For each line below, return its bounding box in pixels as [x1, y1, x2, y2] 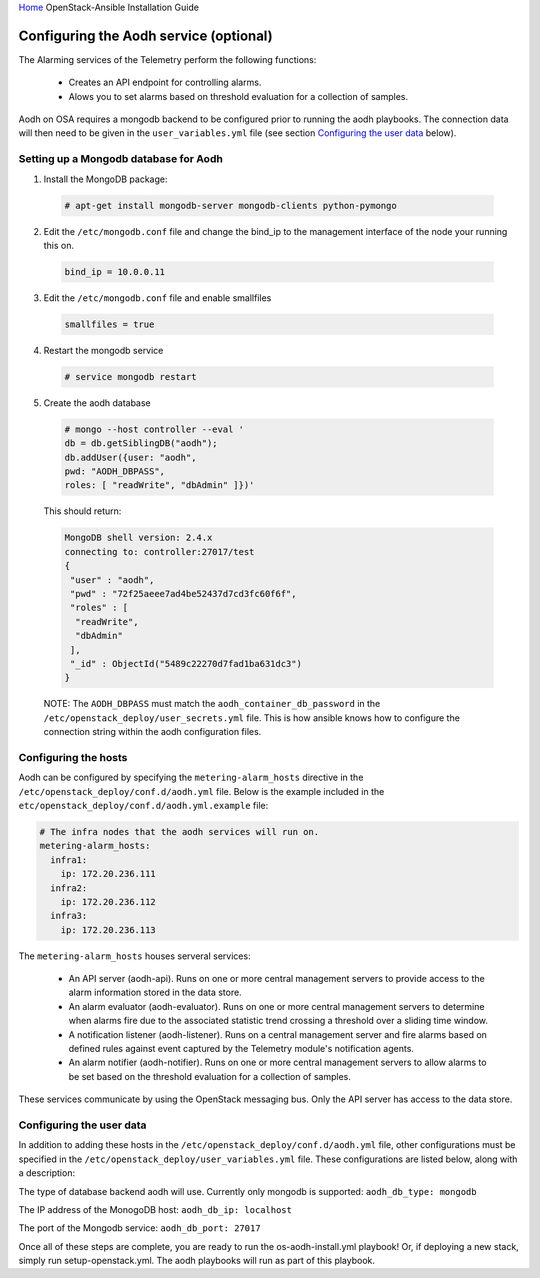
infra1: [50, 854, 88, 865]
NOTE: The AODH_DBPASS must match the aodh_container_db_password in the [43, 698, 381, 710]
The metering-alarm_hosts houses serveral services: [18, 950, 251, 962]
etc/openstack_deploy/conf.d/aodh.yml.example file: [18, 799, 269, 811]
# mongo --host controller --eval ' [64, 423, 245, 435]
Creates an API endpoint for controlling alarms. [68, 76, 262, 89]
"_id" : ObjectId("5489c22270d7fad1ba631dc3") [70, 658, 302, 669]
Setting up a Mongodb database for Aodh [18, 152, 224, 166]
